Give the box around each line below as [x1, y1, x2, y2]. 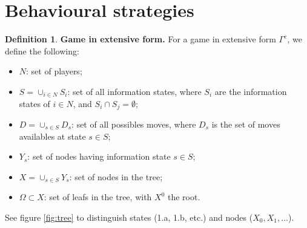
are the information [214, 85, 287, 97]
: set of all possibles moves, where [71, 117, 196, 130]
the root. [167, 191, 200, 203]
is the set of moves [211, 117, 280, 130]
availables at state [19, 129, 86, 142]
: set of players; [26, 65, 82, 77]
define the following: [5, 44, 79, 57]
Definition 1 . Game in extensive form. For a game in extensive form [5, 33, 276, 45]
